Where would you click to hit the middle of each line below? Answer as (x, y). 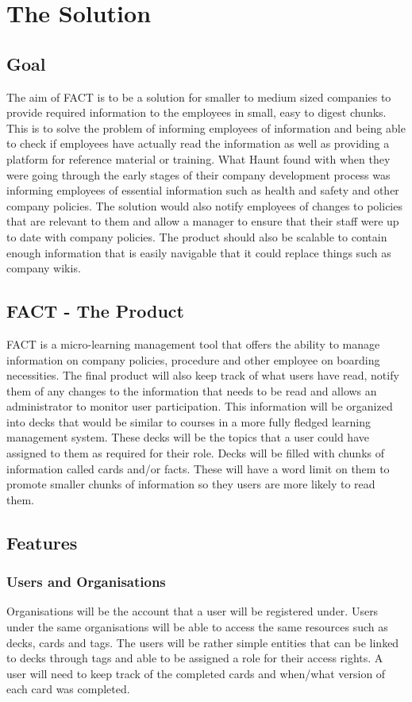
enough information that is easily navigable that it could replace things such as (199, 252)
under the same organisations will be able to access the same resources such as (197, 627)
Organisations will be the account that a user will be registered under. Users (193, 611)
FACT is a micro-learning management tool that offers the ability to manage (193, 343)
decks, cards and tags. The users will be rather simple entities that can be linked (203, 642)
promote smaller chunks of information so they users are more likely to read (191, 484)
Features (42, 542)
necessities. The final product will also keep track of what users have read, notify (203, 375)
